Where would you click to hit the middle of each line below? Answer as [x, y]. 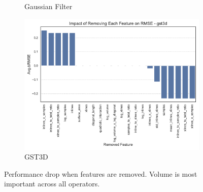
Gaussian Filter [48, 6]
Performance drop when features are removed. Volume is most [101, 173]
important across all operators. [52, 184]
